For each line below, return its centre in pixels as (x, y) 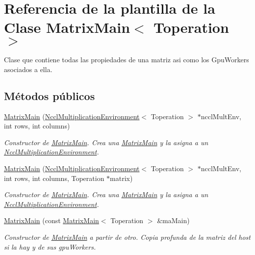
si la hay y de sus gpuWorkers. (50, 246)
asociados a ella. (28, 69)
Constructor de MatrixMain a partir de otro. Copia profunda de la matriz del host (127, 237)
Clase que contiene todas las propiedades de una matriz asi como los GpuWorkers (127, 60)
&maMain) (173, 220)
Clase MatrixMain (67, 27)
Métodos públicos (50, 95)
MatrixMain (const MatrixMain (51, 220)
